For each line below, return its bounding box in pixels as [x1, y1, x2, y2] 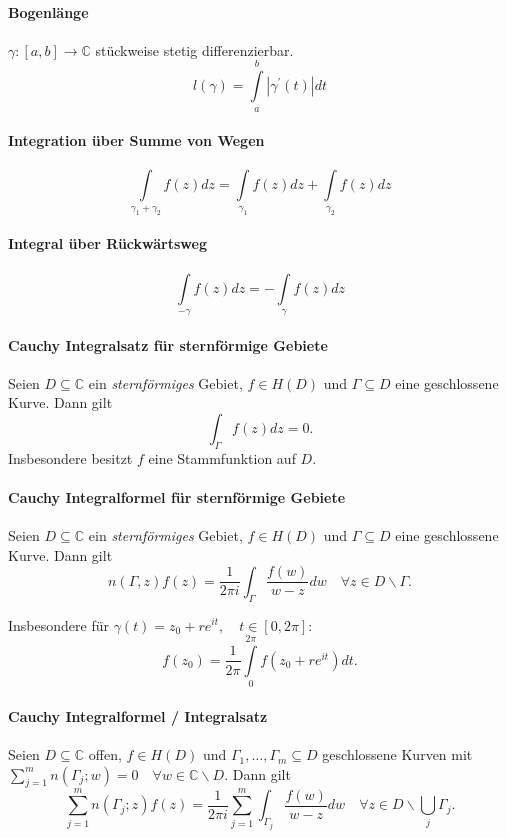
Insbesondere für [8, 614, 109, 635]
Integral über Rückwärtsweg [8, 233, 207, 254]
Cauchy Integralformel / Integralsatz [8, 705, 268, 726]
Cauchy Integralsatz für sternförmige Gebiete [8, 334, 328, 355]
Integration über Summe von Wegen [8, 130, 265, 151]
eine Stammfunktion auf [148, 447, 296, 468]
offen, [88, 744, 122, 765]
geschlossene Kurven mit [322, 744, 473, 765]
